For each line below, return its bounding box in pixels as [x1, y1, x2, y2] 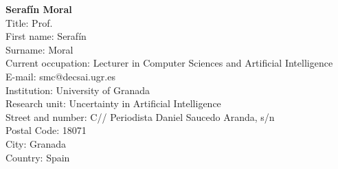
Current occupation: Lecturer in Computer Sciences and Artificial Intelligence [5, 56, 333, 70]
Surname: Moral [5, 42, 74, 56]
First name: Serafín [5, 29, 87, 43]
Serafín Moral [5, 2, 72, 16]
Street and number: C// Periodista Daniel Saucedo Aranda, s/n [5, 109, 275, 124]
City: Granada [5, 136, 67, 150]
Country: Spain [5, 150, 70, 164]
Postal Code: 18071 [5, 123, 87, 137]
